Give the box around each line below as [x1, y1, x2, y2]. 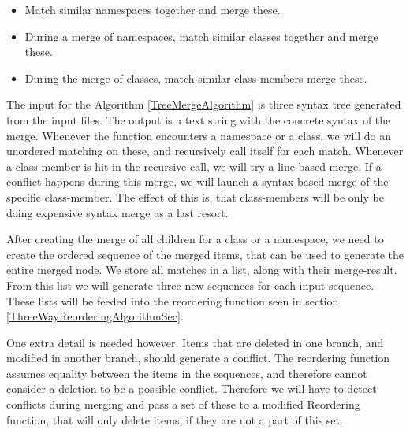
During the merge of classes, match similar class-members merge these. [24, 69, 367, 86]
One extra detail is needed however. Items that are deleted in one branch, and [6, 334, 384, 350]
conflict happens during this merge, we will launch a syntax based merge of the [6, 173, 389, 190]
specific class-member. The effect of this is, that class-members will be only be [6, 188, 384, 205]
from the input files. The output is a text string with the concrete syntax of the [6, 111, 391, 128]
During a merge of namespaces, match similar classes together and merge [24, 28, 378, 44]
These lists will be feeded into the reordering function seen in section [6, 292, 339, 309]
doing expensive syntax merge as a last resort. [6, 204, 229, 220]
